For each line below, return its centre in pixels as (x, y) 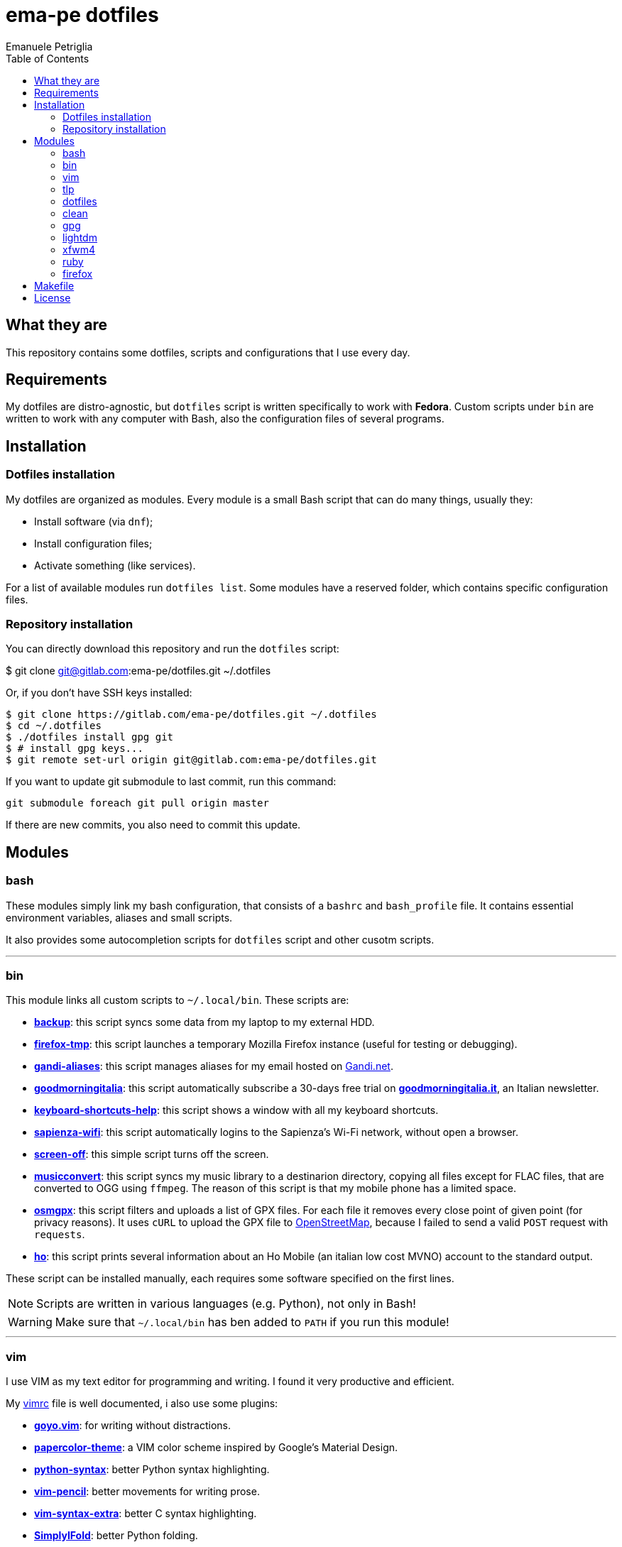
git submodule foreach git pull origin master (137, 803)
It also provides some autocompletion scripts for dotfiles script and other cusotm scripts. (220, 939)
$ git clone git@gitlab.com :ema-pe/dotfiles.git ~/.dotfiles (138, 671)
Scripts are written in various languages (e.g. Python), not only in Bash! (226, 1304)
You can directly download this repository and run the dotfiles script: (173, 649)
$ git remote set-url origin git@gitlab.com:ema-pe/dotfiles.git (191, 760)
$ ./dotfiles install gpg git (90, 737)
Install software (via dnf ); (94, 521)
